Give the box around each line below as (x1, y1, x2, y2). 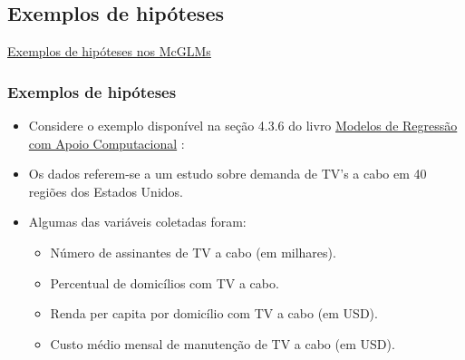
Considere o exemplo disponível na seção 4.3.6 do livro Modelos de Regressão (28, 116, 458, 135)
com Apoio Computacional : (28, 133, 185, 152)
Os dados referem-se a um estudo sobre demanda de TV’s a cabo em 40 (28, 164, 427, 183)
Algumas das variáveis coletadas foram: (28, 212, 247, 231)
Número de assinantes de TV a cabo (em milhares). (50, 242, 336, 261)
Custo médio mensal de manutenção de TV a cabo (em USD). (50, 334, 395, 353)
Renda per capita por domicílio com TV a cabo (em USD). (50, 304, 378, 323)
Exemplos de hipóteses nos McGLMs (7, 42, 211, 61)
